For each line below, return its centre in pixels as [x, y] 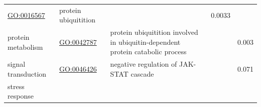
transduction [27, 73]
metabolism [25, 47]
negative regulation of [144, 64]
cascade [142, 73]
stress [16, 86]
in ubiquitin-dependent [145, 42]
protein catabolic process [148, 52]
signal [17, 64]
